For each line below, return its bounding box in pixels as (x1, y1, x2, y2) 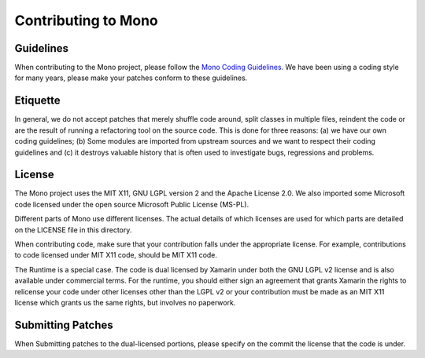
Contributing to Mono (14, 12, 159, 29)
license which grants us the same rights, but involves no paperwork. (14, 298, 236, 307)
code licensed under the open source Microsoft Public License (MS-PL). (14, 199, 249, 209)
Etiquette (14, 94, 61, 108)
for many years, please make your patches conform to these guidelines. (14, 73, 248, 82)
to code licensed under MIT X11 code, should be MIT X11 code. (14, 250, 218, 260)
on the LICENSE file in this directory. (14, 225, 132, 235)
